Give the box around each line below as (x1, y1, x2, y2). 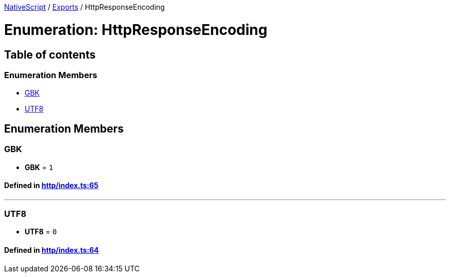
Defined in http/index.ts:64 (4, 246, 99, 255)
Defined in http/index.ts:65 (4, 181, 99, 190)
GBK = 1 (25, 162, 53, 172)
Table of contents (4, 48, 96, 61)
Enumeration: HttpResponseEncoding (4, 21, 268, 39)
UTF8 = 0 (25, 227, 57, 236)
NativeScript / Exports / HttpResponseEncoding (4, 3, 165, 11)
